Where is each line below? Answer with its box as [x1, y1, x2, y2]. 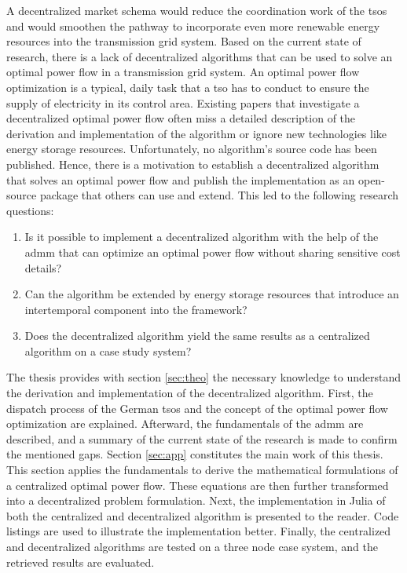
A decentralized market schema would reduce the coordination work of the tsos [6, 2, 387, 18]
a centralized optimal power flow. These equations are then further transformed [6, 476, 389, 493]
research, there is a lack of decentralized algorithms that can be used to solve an [6, 48, 393, 64]
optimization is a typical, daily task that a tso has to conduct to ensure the [6, 78, 369, 95]
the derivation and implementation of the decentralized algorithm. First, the [6, 385, 373, 401]
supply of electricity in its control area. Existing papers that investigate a [6, 94, 360, 111]
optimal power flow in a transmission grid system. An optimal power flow [6, 64, 360, 80]
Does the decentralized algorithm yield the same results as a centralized [24, 327, 370, 344]
